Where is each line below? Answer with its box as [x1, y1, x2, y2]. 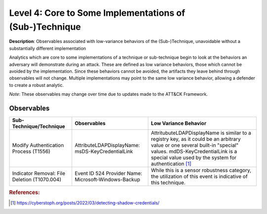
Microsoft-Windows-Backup [74, 176, 140, 183]
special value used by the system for [151, 154, 237, 161]
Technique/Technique [12, 123, 65, 129]
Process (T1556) [12, 148, 50, 155]
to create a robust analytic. [9, 82, 64, 88]
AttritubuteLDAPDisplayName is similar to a [151, 129, 252, 136]
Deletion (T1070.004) [12, 176, 61, 183]
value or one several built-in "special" [151, 141, 239, 148]
